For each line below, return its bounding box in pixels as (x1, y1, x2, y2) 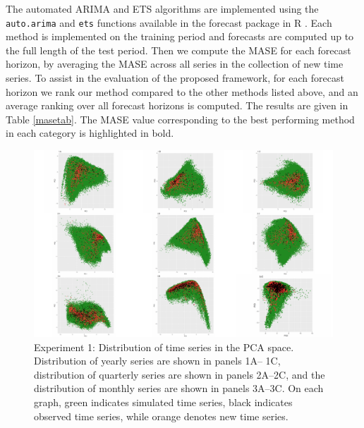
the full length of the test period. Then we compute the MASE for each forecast (6, 42, 351, 57)
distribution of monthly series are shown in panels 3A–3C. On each (34, 381, 324, 396)
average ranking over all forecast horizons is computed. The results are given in (6, 98, 348, 113)
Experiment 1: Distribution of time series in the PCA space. (34, 339, 294, 354)
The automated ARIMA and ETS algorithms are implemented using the (6, 1, 319, 16)
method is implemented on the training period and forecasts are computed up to (6, 29, 354, 44)
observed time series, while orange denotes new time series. (34, 408, 289, 423)
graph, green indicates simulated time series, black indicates (34, 394, 293, 409)
